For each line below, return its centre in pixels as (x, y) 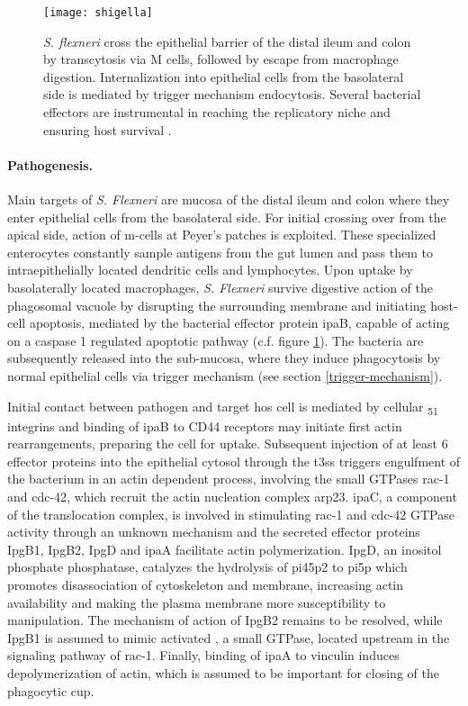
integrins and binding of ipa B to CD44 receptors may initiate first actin (205, 425)
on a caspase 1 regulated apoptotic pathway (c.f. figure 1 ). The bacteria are (216, 340)
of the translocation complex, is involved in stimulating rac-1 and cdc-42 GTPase (231, 514)
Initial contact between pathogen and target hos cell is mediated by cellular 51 (223, 407)
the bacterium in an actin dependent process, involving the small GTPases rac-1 (229, 479)
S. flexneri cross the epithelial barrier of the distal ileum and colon (227, 41)
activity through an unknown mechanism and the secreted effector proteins (214, 532)
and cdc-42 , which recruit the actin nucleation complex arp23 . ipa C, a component (232, 497)
